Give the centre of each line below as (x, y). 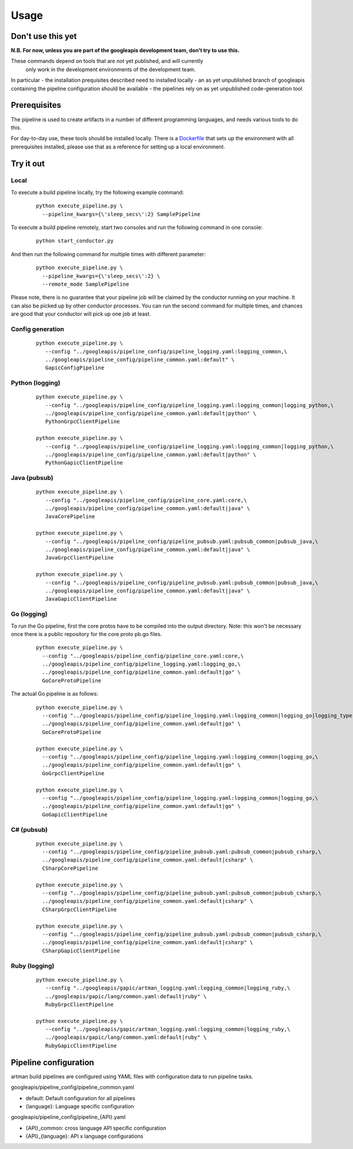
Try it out (28, 163)
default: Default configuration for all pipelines (80, 1098)
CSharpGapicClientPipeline (81, 951)
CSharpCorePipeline (70, 868)
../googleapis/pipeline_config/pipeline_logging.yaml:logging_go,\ (141, 664)
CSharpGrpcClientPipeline (79, 909)
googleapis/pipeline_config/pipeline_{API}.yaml (68, 1117)
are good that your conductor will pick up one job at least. (81, 314)
